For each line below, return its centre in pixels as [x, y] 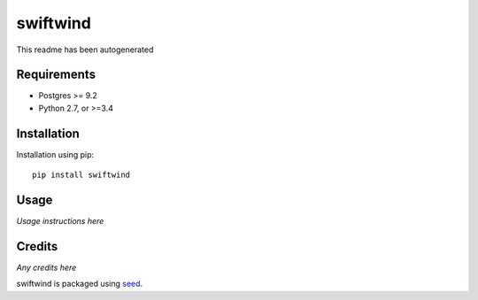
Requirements [56, 75]
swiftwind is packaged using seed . [80, 284]
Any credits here [46, 267]
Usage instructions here [60, 221]
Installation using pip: [55, 154]
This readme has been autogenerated [85, 50]
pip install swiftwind [81, 175]
